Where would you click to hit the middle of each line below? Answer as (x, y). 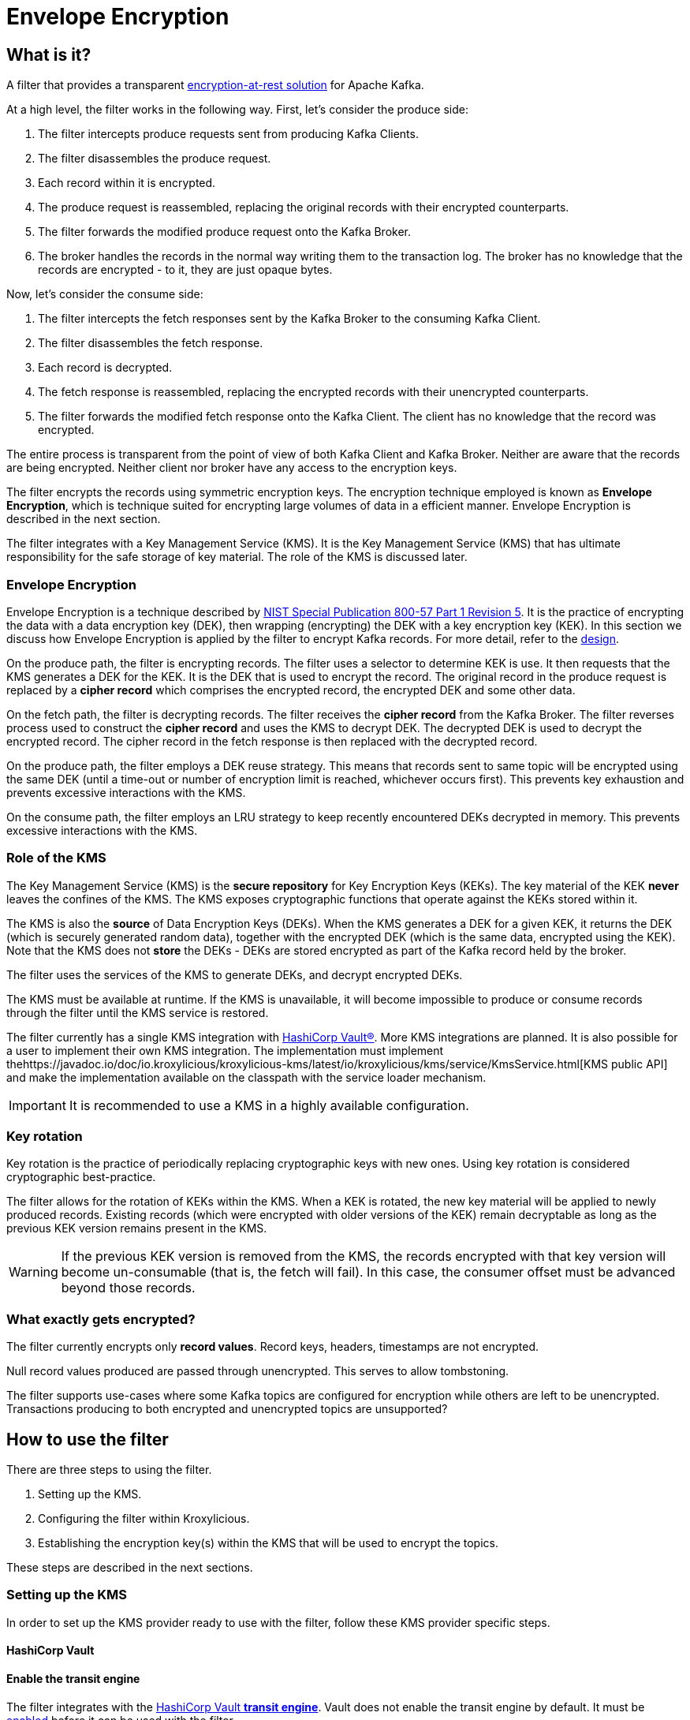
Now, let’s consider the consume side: (105, 294)
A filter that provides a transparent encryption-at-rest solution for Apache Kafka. (215, 85)
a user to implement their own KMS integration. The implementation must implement (225, 1050)
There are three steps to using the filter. (109, 1470)
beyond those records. (128, 1288)
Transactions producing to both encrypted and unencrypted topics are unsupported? (227, 1409)
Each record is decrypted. (105, 368)
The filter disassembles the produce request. (155, 159)
